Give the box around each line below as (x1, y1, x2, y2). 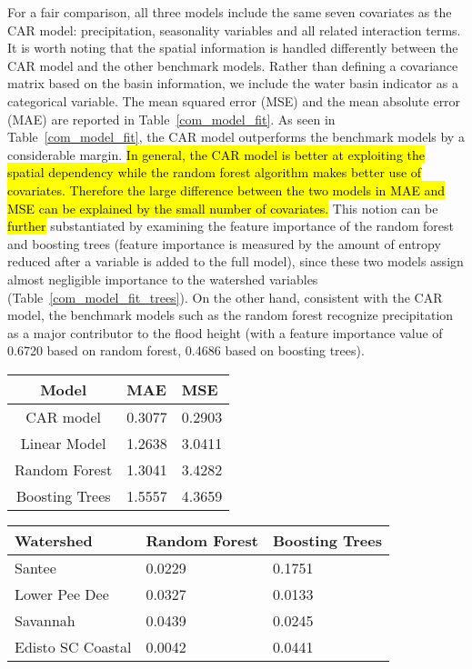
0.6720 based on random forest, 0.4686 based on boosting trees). (7, 341, 365, 360)
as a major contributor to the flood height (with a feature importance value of (7, 323, 443, 342)
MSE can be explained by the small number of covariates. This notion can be (7, 198, 438, 217)
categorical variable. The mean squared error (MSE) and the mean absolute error (7, 91, 461, 110)
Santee (15, 556, 56, 578)
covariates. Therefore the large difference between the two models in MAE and (7, 180, 446, 199)
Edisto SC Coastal (15, 635, 132, 657)
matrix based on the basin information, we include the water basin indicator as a (7, 74, 458, 93)
